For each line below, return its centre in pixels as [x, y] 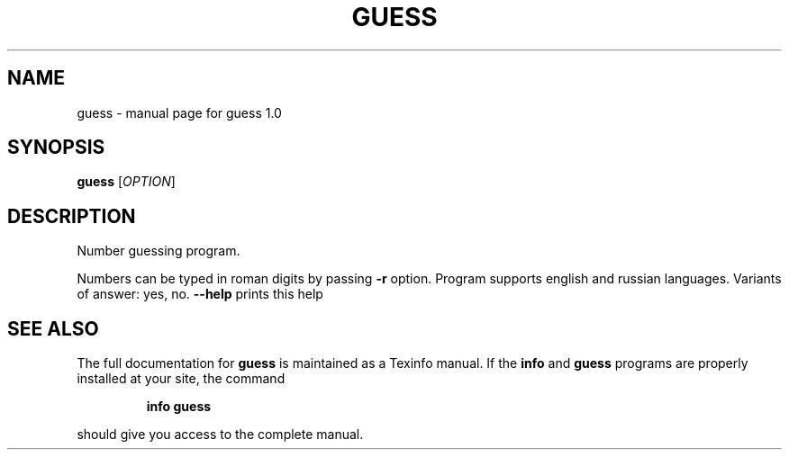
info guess [179, 407]
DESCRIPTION [72, 216]
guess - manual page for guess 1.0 [179, 112]
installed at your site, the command [181, 379]
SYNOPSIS [56, 148]
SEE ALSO [53, 328]
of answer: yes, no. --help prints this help [200, 294]
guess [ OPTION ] [126, 182]
